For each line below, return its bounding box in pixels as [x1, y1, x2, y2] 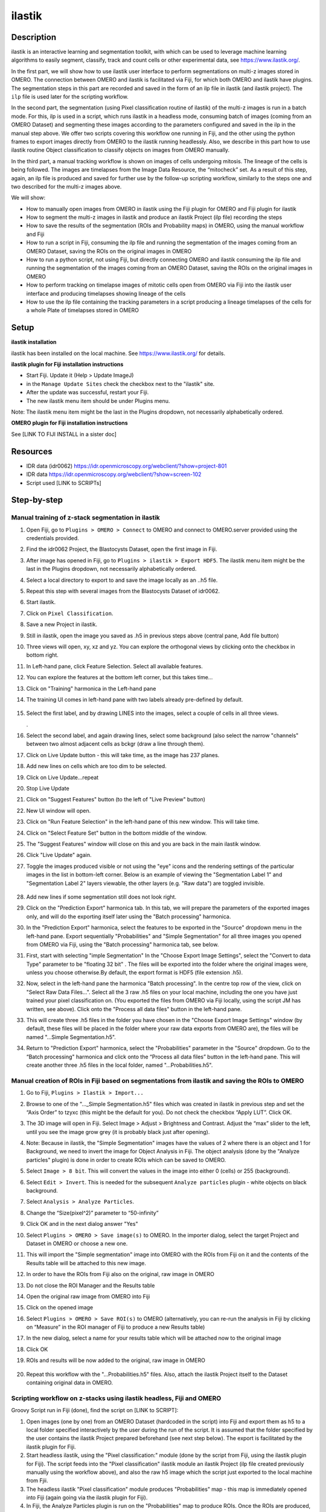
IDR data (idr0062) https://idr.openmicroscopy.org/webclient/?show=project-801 [26, 462, 227, 469]
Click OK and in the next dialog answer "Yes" [26, 1220, 138, 1228]
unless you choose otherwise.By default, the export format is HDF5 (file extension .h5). [26, 969, 243, 976]
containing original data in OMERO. [26, 1379, 113, 1386]
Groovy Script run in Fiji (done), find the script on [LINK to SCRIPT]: [11, 1407, 179, 1414]
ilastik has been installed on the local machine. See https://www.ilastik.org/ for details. [11, 350, 226, 357]
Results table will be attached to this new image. [26, 1259, 146, 1266]
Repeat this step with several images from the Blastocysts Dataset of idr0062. [26, 587, 220, 595]
